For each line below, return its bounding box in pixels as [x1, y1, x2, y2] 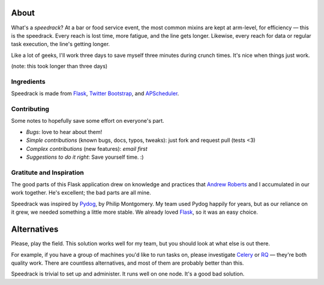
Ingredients [11, 77, 46, 86]
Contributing [11, 105, 49, 113]
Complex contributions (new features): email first [26, 145, 148, 152]
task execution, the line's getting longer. [11, 41, 110, 48]
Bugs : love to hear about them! [26, 128, 102, 135]
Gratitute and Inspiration [11, 168, 84, 177]
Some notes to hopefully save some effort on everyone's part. [11, 117, 164, 125]
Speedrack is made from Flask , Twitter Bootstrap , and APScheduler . [11, 90, 179, 97]
